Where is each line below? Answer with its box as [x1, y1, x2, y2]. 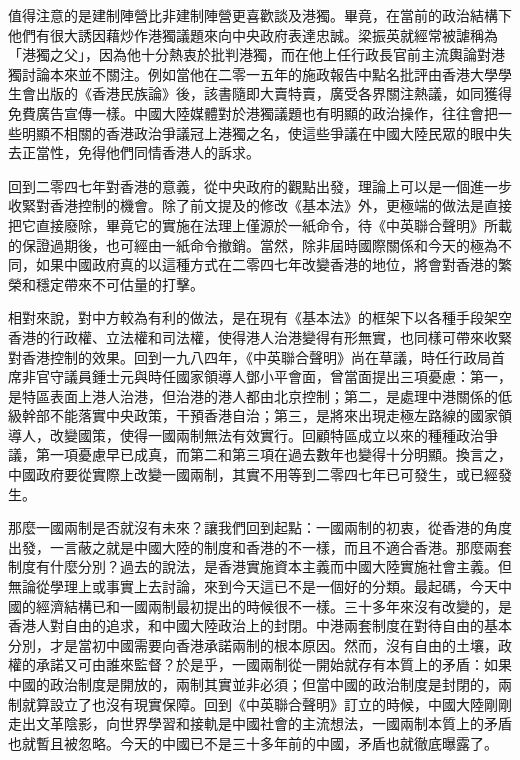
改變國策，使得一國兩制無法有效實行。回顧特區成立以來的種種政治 [49, 424, 484, 445]
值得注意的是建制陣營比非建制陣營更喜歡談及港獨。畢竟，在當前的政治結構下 [8, 5, 512, 25]
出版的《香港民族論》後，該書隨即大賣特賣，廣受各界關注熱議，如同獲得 [35, 83, 512, 104]
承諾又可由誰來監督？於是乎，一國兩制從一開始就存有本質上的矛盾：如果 [35, 654, 512, 675]
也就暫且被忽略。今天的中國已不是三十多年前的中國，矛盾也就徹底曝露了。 [8, 732, 498, 753]
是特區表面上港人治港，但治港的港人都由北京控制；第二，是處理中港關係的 [8, 385, 498, 406]
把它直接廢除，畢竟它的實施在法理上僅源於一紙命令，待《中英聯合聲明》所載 [8, 214, 512, 235]
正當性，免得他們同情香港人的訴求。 [21, 142, 260, 163]
